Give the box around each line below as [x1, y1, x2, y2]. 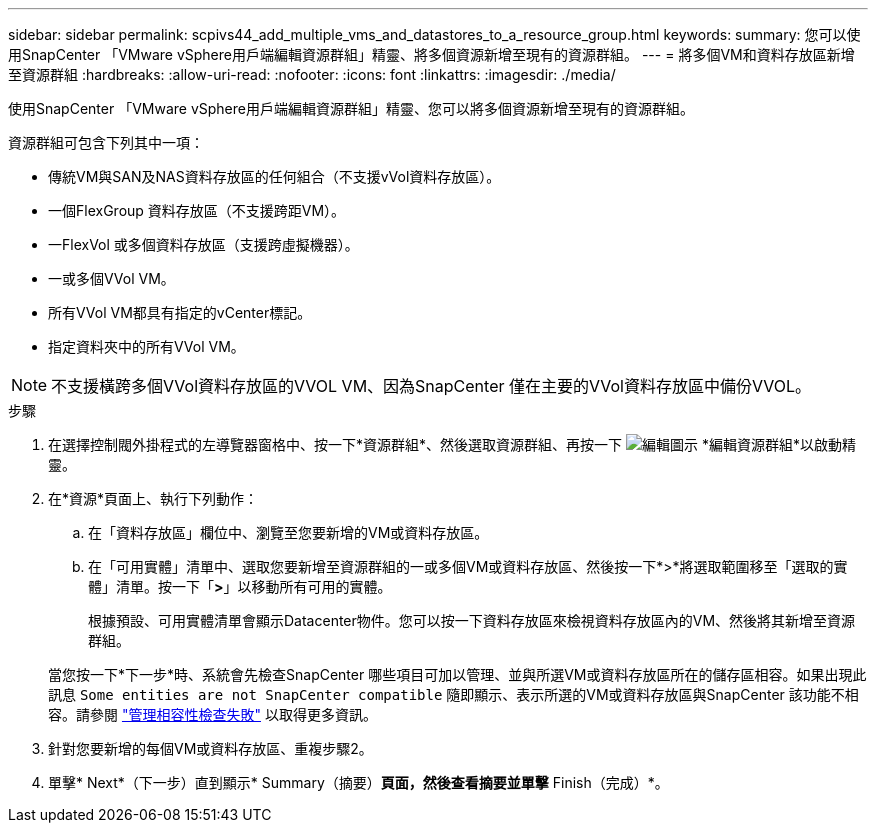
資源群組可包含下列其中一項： [8, 134, 204, 151]
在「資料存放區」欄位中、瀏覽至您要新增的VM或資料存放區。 [88, 524, 489, 541]
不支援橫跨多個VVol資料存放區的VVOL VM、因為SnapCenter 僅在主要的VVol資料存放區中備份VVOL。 [51, 376, 812, 396]
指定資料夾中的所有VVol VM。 [48, 338, 245, 355]
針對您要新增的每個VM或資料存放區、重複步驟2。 [48, 740, 373, 757]
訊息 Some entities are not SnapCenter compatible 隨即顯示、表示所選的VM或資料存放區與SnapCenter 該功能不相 [48, 686, 859, 703]
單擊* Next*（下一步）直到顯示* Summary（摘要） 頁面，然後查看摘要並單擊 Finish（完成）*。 [48, 774, 669, 791]
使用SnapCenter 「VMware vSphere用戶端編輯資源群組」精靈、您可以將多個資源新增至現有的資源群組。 [8, 100, 694, 117]
